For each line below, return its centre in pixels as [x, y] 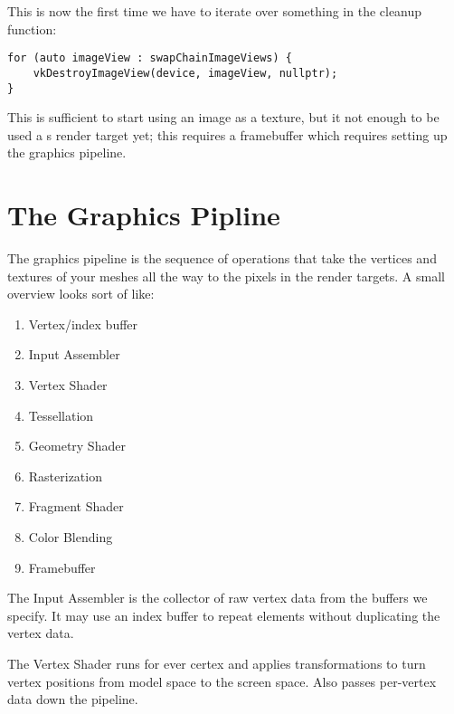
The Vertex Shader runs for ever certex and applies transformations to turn [217, 663]
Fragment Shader [76, 506]
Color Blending [71, 537]
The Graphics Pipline [144, 215]
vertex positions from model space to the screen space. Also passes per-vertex [222, 681]
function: [32, 29]
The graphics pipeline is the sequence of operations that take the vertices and [222, 258]
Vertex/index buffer [83, 324]
